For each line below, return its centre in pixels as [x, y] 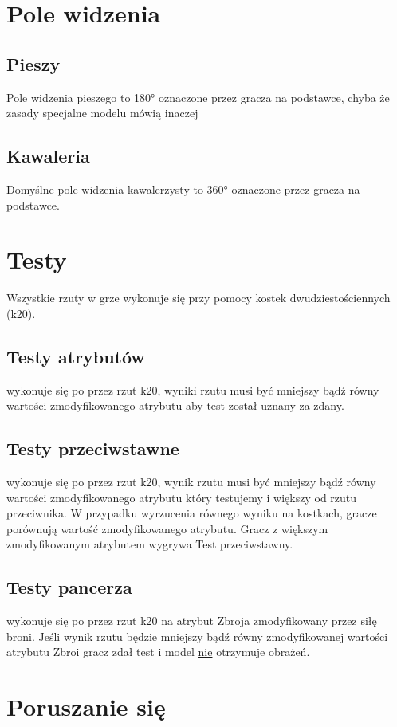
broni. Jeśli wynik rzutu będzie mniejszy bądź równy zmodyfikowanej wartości [197, 636]
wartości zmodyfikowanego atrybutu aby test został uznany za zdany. [175, 405]
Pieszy [33, 63]
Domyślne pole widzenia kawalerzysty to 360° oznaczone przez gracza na [183, 189]
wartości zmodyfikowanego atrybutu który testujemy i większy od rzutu [182, 497]
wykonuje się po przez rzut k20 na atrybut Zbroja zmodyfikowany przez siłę [192, 621]
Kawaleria [48, 156]
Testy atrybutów [76, 356]
